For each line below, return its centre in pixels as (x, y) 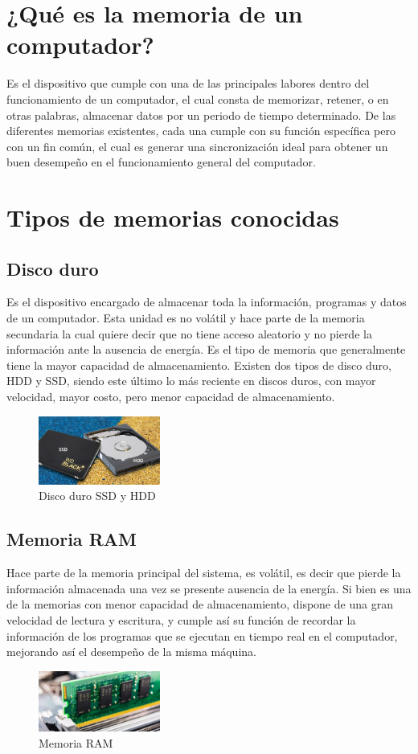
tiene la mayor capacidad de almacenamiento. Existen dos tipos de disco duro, (199, 365)
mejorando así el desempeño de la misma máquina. (131, 652)
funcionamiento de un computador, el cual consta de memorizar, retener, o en (198, 98)
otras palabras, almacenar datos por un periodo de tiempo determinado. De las (201, 115)
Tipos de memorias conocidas (173, 217)
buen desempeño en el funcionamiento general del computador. (161, 162)
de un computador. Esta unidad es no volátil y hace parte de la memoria (186, 318)
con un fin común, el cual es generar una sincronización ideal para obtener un (197, 146)
